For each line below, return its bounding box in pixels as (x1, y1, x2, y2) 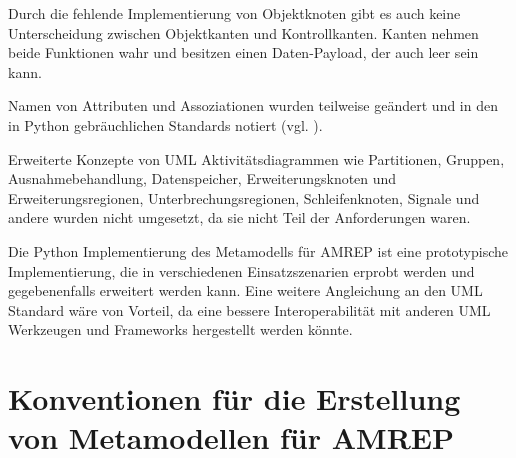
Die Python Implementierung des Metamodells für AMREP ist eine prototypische (8, 240, 508, 261)
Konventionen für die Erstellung (8, 378, 461, 419)
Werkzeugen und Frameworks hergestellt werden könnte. (8, 319, 353, 340)
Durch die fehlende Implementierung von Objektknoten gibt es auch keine (8, 3, 461, 23)
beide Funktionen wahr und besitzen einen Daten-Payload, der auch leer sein (8, 42, 479, 63)
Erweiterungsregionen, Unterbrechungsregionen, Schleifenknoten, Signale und (8, 187, 480, 208)
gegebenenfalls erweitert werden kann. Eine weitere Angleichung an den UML (8, 280, 483, 301)
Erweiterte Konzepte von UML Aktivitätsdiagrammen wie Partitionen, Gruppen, (8, 148, 505, 169)
